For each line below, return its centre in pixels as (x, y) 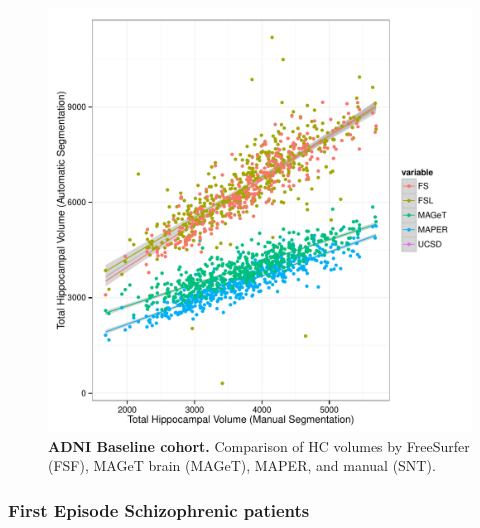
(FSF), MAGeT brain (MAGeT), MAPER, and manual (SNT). (242, 465)
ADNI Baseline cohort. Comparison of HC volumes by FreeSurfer (259, 445)
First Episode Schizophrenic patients (159, 509)
